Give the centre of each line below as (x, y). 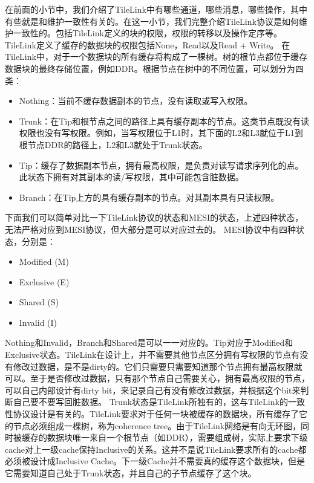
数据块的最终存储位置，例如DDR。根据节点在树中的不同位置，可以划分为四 (154, 68)
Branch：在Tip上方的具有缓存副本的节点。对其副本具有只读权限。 (149, 197)
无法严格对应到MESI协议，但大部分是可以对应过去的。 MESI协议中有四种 (151, 229)
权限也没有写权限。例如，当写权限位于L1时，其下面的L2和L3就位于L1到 (161, 133)
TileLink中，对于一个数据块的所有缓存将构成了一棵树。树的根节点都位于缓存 (156, 57)
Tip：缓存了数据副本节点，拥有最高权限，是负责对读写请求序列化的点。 (161, 165)
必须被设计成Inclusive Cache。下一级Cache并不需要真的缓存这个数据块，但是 (155, 461)
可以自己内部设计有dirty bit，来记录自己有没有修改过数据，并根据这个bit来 (153, 390)
